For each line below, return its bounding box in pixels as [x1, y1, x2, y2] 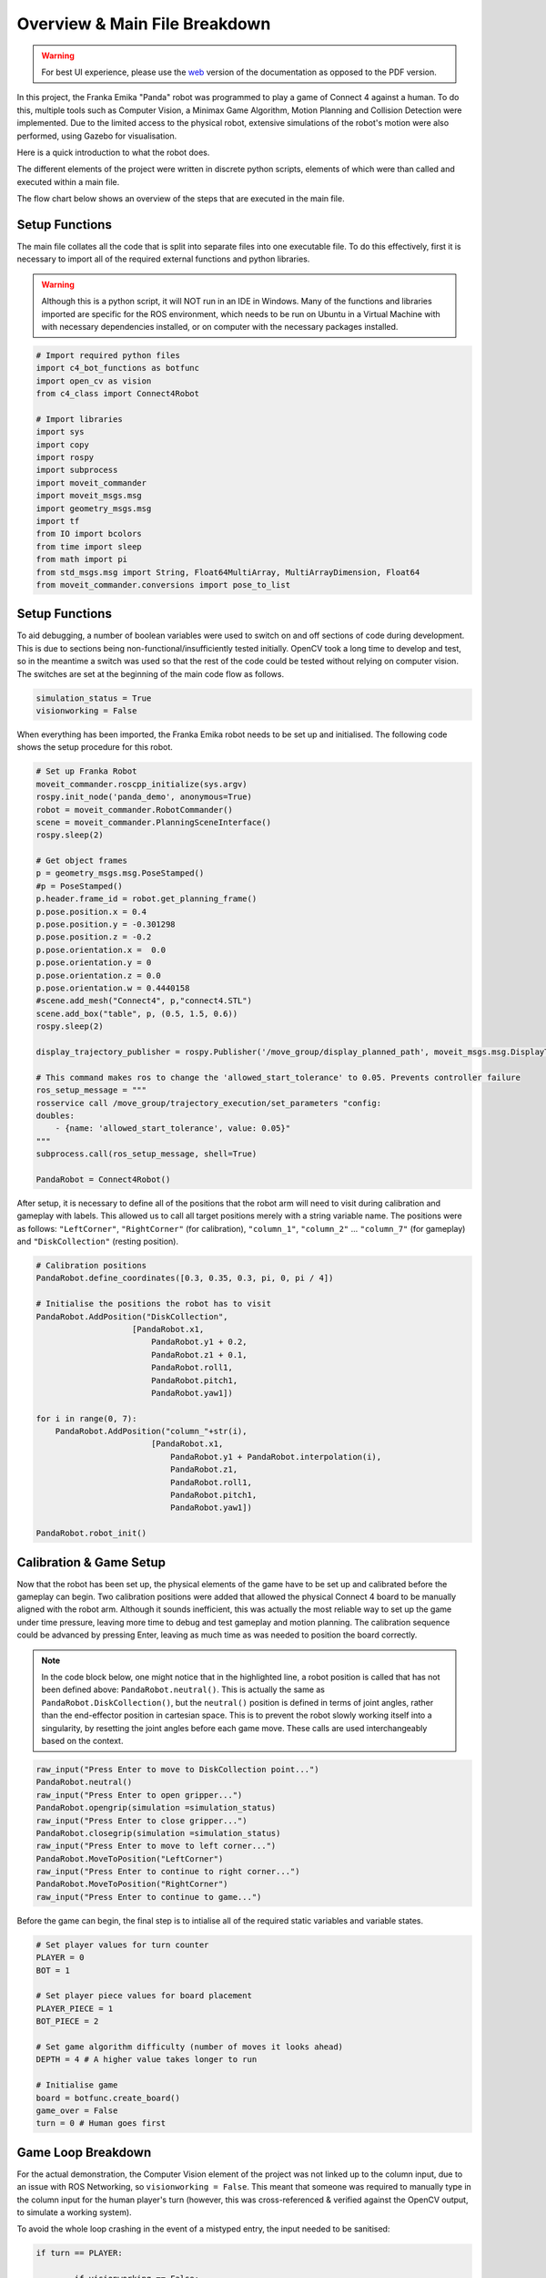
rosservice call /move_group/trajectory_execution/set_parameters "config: [35, 1098, 382, 1108]
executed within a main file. [16, 176, 120, 187]
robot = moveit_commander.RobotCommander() [35, 805, 234, 815]
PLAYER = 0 [35, 1953, 85, 1963]
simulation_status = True [35, 693, 152, 703]
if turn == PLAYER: [35, 2248, 123, 2259]
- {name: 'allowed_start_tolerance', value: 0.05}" [55, 1124, 291, 1134]
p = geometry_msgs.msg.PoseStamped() [35, 868, 205, 878]
